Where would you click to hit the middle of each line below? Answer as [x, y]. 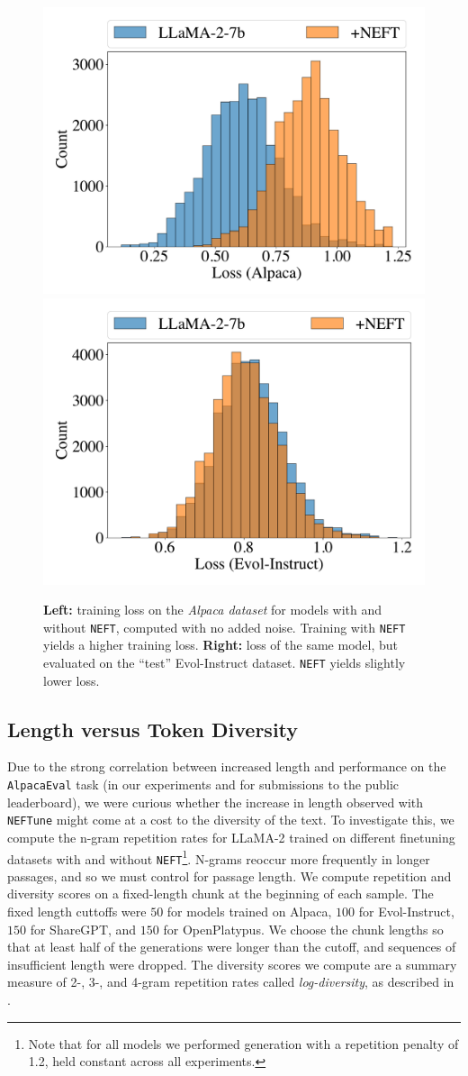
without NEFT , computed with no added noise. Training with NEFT [225, 627]
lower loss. [72, 680]
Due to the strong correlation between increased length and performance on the [227, 766]
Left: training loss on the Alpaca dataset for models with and [213, 610]
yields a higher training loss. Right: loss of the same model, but [220, 645]
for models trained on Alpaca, [249, 912]
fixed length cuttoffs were [77, 912]
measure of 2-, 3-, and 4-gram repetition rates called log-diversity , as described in [231, 982]
